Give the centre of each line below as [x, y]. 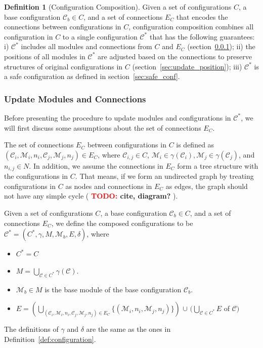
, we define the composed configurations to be [122, 223]
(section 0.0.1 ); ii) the [221, 46]
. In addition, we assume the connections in [96, 165]
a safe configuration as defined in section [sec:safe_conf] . [92, 76]
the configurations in [36, 176]
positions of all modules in [45, 56]
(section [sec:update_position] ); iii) [187, 66]
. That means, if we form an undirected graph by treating [164, 176]
